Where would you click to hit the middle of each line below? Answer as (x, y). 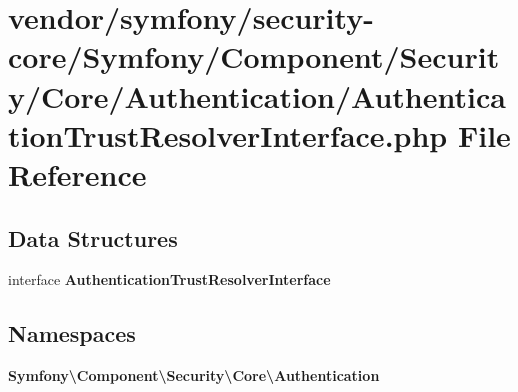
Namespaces (72, 333)
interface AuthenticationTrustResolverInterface (169, 279)
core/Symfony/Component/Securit (254, 56)
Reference (77, 173)
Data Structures (93, 237)
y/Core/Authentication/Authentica (257, 95)
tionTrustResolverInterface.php (228, 134)
